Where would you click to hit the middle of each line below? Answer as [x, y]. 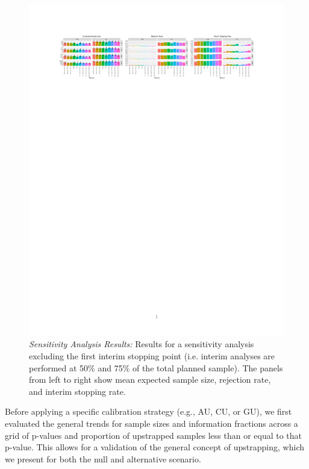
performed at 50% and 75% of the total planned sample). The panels [156, 367]
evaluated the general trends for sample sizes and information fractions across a [151, 423]
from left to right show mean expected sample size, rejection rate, [150, 379]
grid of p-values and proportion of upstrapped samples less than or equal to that [154, 435]
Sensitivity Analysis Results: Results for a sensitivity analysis [142, 344]
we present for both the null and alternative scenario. [103, 458]
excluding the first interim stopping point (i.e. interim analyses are [152, 356]
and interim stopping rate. [77, 391]
